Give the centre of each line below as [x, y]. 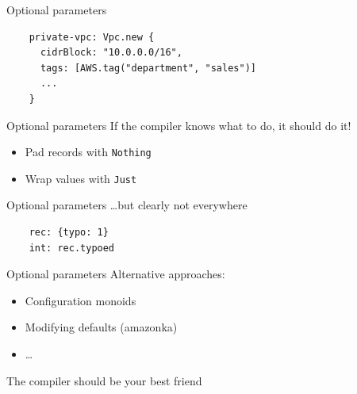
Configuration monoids [81, 300]
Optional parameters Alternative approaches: [116, 274]
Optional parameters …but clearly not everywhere [127, 205]
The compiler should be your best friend [104, 380]
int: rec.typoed [72, 248]
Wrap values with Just [81, 178]
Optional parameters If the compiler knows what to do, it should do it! [179, 125]
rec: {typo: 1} [69, 233]
